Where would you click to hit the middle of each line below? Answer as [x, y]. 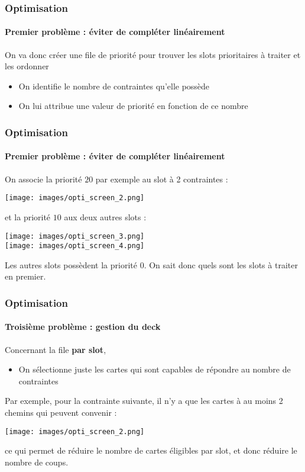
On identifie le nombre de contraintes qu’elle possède [114, 86]
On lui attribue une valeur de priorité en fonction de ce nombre [133, 106]
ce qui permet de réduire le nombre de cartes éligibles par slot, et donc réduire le [151, 450]
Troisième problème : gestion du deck [83, 327]
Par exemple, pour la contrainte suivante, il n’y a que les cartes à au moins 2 [144, 401]
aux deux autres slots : [105, 216]
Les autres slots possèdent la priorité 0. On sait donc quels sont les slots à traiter [151, 264]
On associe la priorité [43, 179]
